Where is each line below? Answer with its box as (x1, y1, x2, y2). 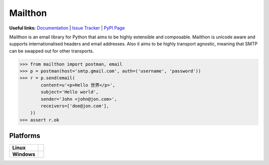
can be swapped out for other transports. (9, 48, 94, 54)
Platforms (9, 132, 40, 140)
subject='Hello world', (40, 89, 99, 95)
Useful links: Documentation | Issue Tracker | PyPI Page (9, 25, 125, 31)
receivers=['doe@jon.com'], (40, 103, 110, 109)
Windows (12, 151, 35, 158)
